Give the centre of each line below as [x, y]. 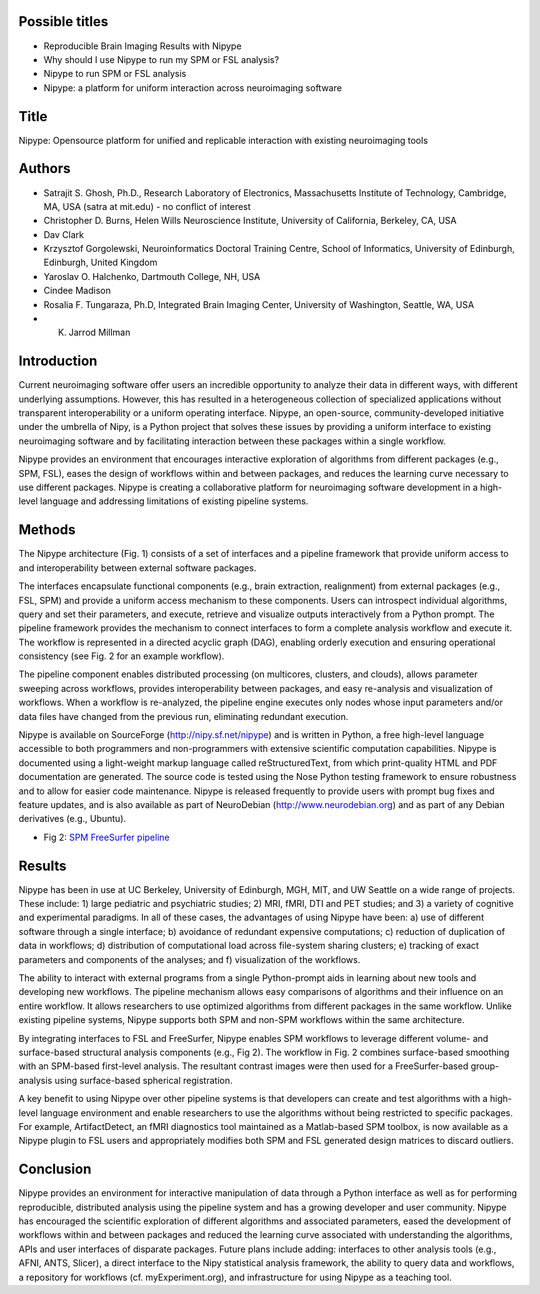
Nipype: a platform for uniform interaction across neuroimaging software [192, 87]
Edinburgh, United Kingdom [100, 262]
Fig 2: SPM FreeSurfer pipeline [106, 837]
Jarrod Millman [99, 332]
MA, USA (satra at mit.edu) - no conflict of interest [147, 206]
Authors [44, 168]
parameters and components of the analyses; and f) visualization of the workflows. [189, 959]
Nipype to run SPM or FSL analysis [115, 74]
